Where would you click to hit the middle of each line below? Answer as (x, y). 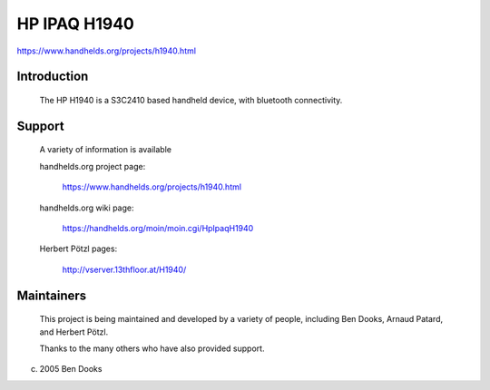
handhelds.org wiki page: (87, 208)
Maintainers (52, 295)
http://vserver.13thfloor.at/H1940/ (124, 269)
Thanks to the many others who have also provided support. (152, 348)
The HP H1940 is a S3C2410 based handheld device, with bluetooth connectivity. (191, 100)
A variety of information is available (106, 150)
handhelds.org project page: (93, 166)
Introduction (53, 77)
